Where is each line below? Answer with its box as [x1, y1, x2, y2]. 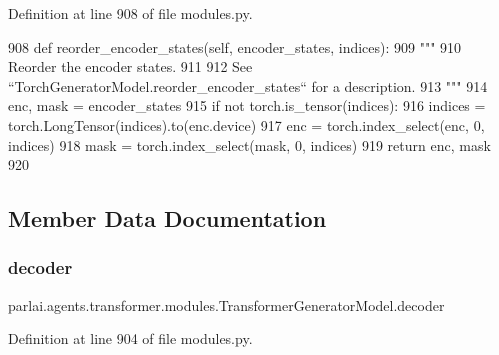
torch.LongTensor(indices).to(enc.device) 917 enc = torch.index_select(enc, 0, [8, 114, 485, 135]
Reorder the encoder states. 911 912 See [8, 56, 253, 77]
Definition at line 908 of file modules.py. [8, 3, 253, 23]
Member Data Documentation [8, 203, 327, 234]
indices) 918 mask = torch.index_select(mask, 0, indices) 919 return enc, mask [8, 134, 491, 155]
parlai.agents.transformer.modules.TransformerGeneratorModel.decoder [8, 294, 445, 315]
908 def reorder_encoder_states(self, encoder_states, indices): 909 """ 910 [8, 36, 462, 57]
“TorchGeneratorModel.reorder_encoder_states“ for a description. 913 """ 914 [8, 75, 488, 96]
